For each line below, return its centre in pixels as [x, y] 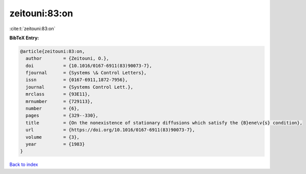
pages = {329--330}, [62, 116]
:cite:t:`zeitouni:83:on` [32, 29]
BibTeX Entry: [24, 38]
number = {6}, [53, 109]
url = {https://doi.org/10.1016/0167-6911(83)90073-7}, [110, 130]
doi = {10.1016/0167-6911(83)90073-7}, [89, 66]
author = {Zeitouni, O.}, [67, 58]
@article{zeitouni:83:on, [53, 51]
